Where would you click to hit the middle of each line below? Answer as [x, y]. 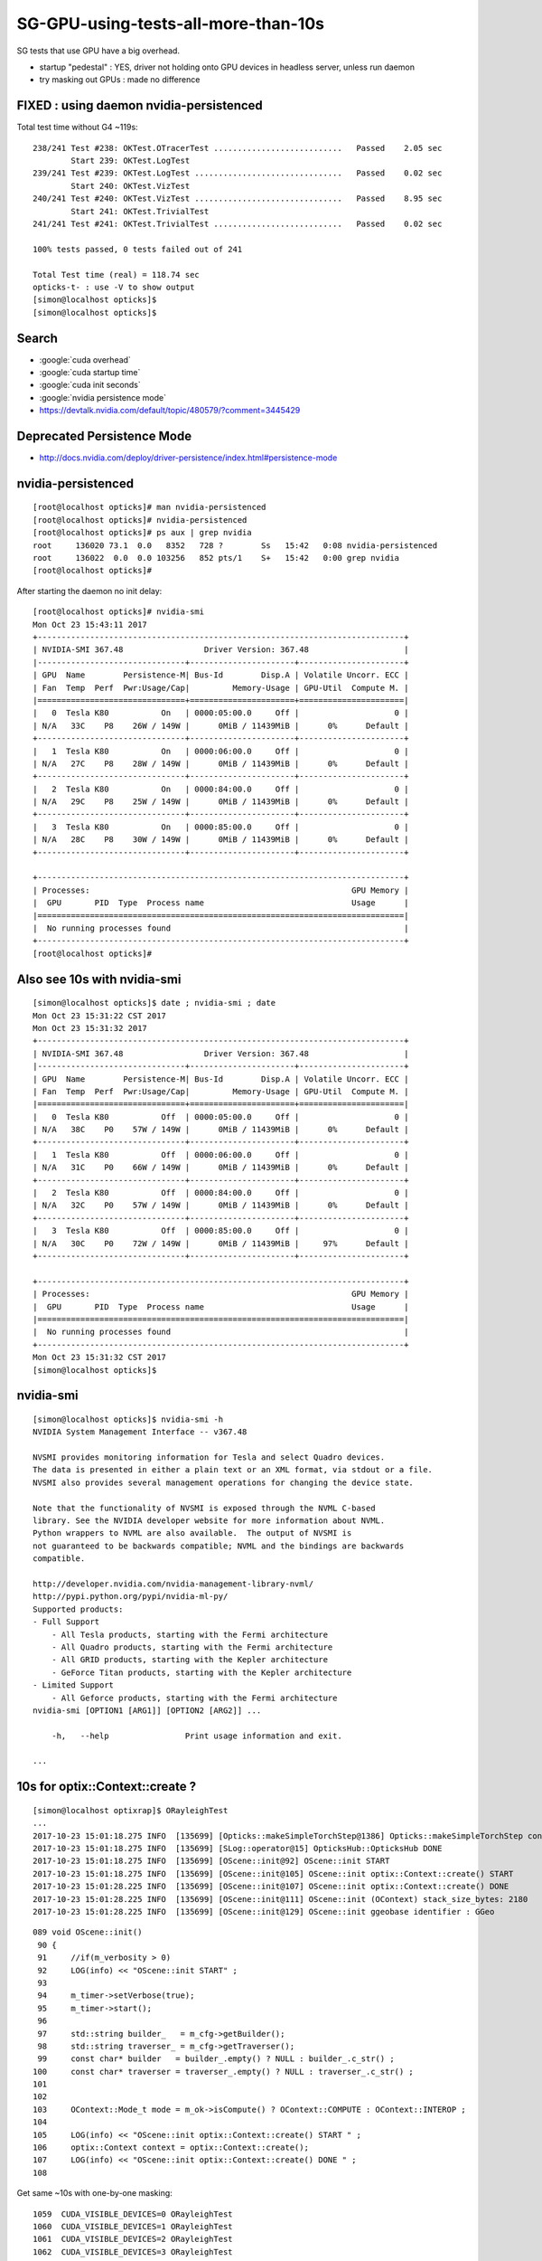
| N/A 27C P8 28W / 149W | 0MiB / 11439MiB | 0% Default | [221, 763]
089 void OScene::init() [88, 1932]
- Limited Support [74, 1685]
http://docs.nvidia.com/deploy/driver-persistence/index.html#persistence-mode [188, 458]
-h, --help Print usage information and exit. [196, 1736]
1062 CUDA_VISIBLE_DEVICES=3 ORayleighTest [133, 2252]
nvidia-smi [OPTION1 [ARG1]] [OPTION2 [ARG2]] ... [147, 1710]
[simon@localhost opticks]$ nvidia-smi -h [128, 1419]
